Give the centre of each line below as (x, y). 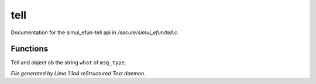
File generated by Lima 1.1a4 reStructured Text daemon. (78, 73)
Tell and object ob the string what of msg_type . (68, 63)
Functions (30, 49)
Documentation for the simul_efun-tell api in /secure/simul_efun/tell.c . (95, 32)
